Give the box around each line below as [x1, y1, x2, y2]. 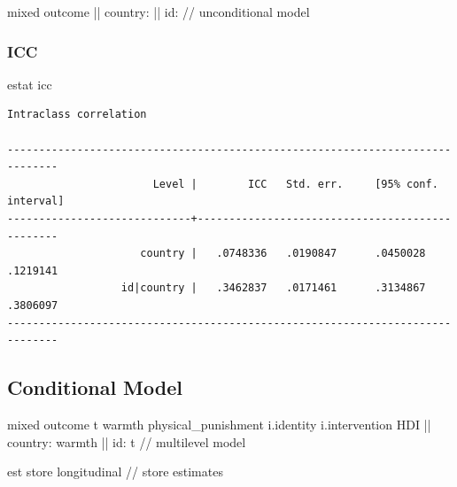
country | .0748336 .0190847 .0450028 [140, 247, 426, 260]
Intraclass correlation [7, 108, 147, 121]
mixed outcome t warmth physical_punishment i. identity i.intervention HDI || [7, 414, 431, 433]
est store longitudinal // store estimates [7, 462, 223, 481]
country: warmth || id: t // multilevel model [7, 432, 246, 451]
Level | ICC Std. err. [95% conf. [152, 177, 438, 190]
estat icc [7, 74, 52, 93]
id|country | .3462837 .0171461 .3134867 [120, 282, 426, 295]
